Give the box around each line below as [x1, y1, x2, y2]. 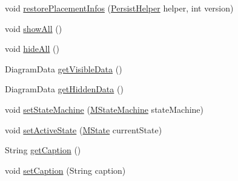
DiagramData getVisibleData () [5, 62, 122, 75]
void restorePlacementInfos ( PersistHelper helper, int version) [5, 2, 234, 14]
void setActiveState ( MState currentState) [5, 123, 162, 136]
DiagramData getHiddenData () [5, 83, 124, 95]
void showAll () [5, 22, 62, 34]
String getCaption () [5, 144, 81, 156]
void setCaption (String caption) [5, 164, 126, 176]
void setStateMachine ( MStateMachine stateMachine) [5, 103, 204, 115]
